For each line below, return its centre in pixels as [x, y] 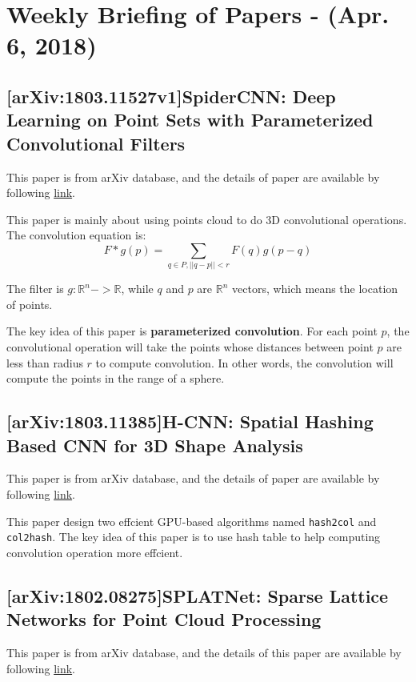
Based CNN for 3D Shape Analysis [155, 445]
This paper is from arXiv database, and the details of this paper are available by [204, 653]
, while [137, 289]
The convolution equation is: [76, 235]
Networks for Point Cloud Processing [164, 619]
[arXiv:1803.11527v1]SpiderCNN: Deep [171, 96]
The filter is [35, 289]
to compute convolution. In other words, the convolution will [244, 362]
